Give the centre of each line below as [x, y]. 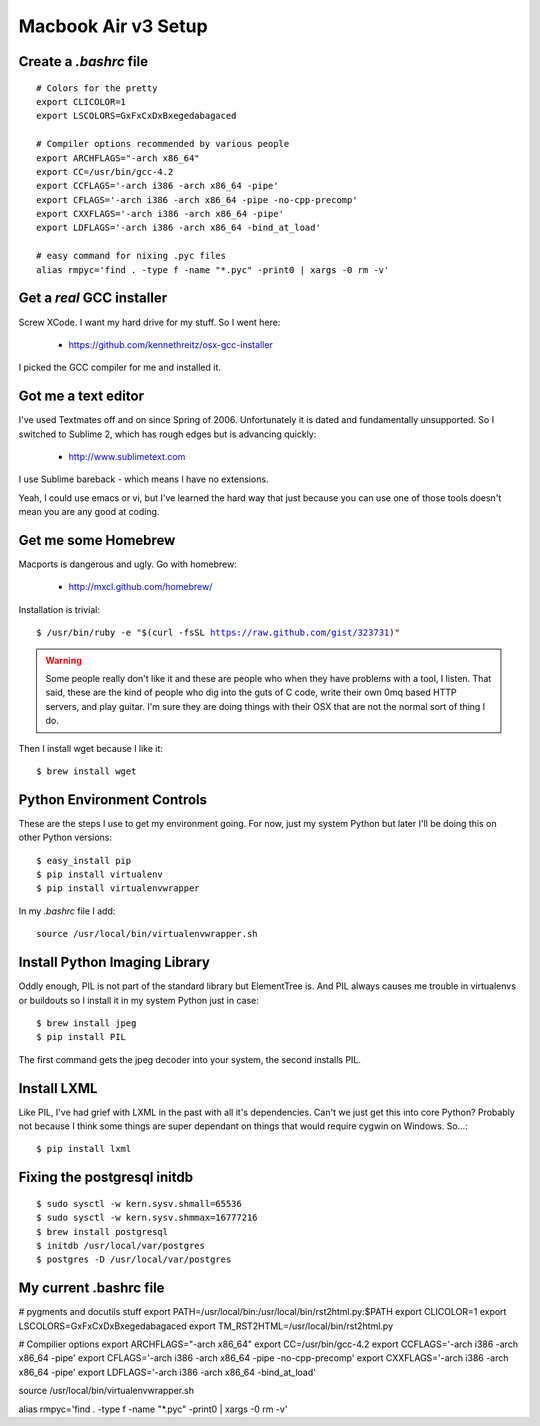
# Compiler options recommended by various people [163, 144]
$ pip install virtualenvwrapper [118, 888]
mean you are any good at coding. [89, 512]
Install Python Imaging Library [114, 962]
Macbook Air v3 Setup [113, 26]
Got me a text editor [81, 396]
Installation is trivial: [59, 609]
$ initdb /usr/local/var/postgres [120, 1245]
